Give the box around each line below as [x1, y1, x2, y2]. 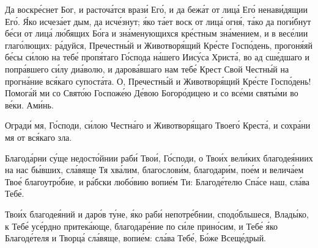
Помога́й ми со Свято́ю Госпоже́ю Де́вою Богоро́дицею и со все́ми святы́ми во [5, 87, 298, 99]
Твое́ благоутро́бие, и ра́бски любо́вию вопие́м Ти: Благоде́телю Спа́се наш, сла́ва [5, 175, 310, 188]
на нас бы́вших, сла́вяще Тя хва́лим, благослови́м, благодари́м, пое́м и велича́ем [5, 163, 304, 176]
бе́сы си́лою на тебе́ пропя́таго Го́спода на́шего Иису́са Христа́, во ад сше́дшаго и [5, 51, 309, 63]
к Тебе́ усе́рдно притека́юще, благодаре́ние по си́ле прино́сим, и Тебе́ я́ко [5, 219, 278, 232]
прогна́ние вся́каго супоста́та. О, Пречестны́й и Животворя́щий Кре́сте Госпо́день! [5, 74, 311, 87]
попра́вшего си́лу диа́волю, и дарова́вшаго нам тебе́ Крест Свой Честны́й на [5, 62, 289, 75]
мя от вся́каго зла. [5, 130, 72, 143]
